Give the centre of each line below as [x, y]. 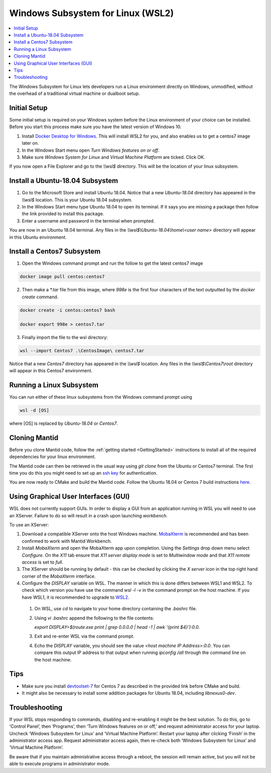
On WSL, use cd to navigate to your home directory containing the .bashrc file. [116, 609]
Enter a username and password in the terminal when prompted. [88, 220]
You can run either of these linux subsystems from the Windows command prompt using [101, 397]
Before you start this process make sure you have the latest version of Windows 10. [95, 127]
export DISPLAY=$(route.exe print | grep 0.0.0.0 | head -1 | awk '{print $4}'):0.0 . [117, 627]
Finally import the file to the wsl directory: [65, 337]
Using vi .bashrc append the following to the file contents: [94, 618]
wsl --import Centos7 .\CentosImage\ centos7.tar [82, 351]
